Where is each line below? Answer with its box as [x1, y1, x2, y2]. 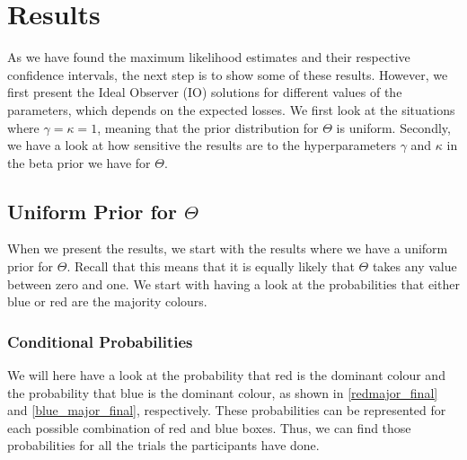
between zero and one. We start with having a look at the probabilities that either [7, 274, 460, 293]
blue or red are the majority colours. [7, 292, 207, 311]
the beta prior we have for [7, 153, 151, 172]
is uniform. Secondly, [336, 118, 451, 137]
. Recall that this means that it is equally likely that [66, 257, 355, 276]
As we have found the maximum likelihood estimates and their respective [7, 48, 410, 66]
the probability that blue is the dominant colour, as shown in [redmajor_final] [7, 383, 438, 402]
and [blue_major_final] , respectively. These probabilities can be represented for [7, 401, 446, 420]
